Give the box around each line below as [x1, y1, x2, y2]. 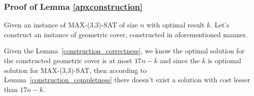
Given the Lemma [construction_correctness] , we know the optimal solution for [4, 46, 245, 56]
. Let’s [210, 20, 229, 30]
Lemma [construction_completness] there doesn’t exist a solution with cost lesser [4, 74, 250, 85]
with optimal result [146, 20, 205, 30]
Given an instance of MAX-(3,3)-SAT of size [4, 20, 138, 30]
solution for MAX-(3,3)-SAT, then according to [4, 65, 147, 75]
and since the [159, 55, 200, 65]
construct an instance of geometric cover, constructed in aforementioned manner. [4, 29, 248, 39]
